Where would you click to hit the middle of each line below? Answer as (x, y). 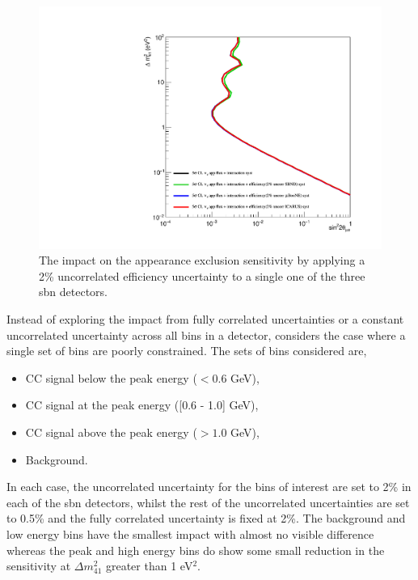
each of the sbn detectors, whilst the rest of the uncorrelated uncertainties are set (208, 502)
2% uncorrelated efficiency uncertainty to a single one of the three (202, 275)
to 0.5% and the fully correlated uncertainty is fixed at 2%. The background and (206, 518)
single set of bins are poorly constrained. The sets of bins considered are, (187, 351)
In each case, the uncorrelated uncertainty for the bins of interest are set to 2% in (209, 487)
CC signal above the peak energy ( (111, 432)
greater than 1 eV (149, 566)
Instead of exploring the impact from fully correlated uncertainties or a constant (205, 319)
